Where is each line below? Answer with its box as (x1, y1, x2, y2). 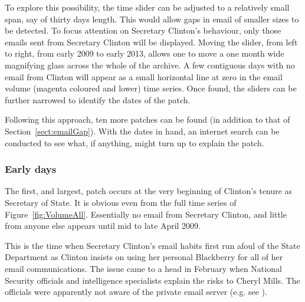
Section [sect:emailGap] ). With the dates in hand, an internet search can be (5, 124, 280, 137)
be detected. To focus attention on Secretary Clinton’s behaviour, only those (5, 24, 281, 37)
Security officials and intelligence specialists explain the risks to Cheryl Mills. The (5, 274, 300, 286)
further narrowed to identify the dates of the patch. (5, 93, 191, 106)
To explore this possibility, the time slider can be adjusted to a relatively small (5, 1, 290, 13)
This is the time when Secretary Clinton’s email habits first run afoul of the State (5, 239, 300, 251)
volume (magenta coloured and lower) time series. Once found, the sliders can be (5, 82, 297, 94)
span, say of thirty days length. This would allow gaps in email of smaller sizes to (5, 12, 299, 25)
